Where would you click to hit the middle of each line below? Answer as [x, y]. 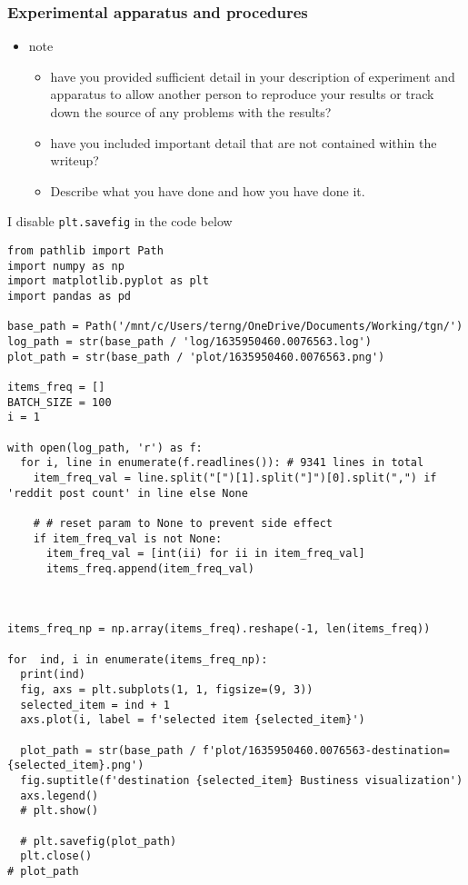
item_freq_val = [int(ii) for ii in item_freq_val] [205, 554]
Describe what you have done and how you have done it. [208, 190]
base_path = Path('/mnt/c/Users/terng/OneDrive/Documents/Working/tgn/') [235, 327]
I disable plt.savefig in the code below [120, 221]
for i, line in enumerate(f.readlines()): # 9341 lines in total [222, 463]
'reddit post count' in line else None [128, 493]
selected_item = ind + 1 [95, 705]
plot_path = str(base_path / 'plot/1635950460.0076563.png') [196, 357]
